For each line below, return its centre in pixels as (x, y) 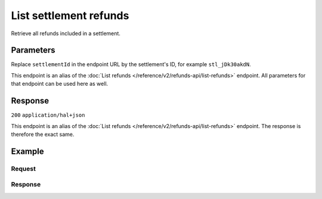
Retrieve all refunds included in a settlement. (66, 33)
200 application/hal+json (48, 115)
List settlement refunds (70, 15)
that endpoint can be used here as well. (60, 84)
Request (23, 169)
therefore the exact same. (43, 134)
